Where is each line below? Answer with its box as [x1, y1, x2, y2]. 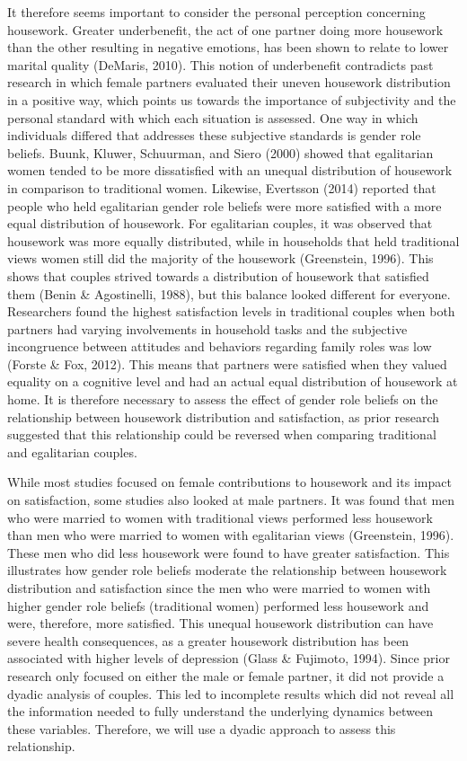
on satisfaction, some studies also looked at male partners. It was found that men [7, 491, 455, 509]
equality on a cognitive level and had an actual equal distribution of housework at [7, 372, 458, 391]
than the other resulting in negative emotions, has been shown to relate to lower [7, 38, 449, 57]
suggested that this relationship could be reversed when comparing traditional [7, 425, 436, 444]
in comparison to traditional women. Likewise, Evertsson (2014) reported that [7, 178, 436, 197]
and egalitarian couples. [7, 442, 137, 461]
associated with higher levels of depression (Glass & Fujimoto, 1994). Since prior [7, 649, 450, 668]
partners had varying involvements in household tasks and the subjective [7, 319, 408, 338]
